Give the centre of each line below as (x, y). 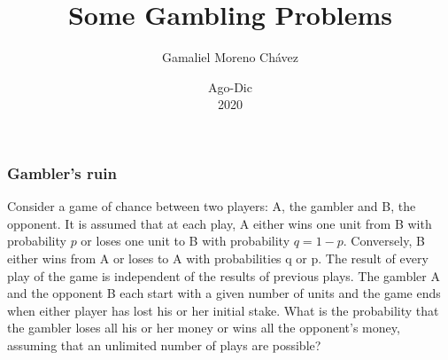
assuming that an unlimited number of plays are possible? (164, 344)
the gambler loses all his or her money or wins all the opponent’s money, (204, 328)
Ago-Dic (230, 86)
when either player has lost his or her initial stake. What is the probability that (223, 310)
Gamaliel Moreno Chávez (230, 57)
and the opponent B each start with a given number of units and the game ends (224, 293)
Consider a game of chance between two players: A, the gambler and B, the (212, 206)
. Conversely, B (384, 241)
